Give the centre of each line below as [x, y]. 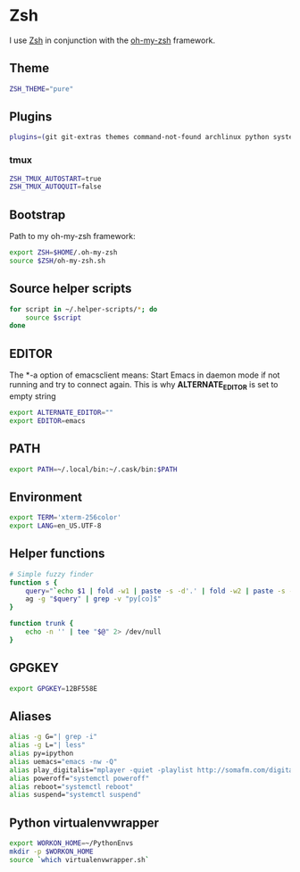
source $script [54, 318]
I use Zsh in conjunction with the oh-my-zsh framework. [112, 40]
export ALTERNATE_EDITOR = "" [62, 412]
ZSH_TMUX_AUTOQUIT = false [55, 187]
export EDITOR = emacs [48, 420]
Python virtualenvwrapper [84, 822]
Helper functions [57, 554]
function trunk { [42, 624]
